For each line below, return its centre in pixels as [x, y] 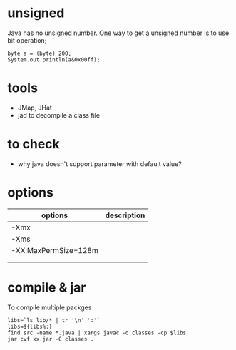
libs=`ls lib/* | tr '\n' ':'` [54, 320]
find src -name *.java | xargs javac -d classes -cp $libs [97, 333]
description [125, 215]
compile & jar [47, 287]
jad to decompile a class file [59, 115]
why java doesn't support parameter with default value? [99, 164]
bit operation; [27, 40]
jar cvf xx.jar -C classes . [51, 339]
